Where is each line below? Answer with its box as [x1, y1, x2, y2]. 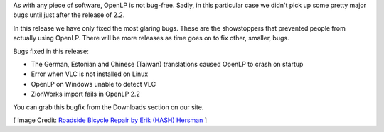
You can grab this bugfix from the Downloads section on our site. [13, 103, 204, 111]
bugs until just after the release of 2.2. [13, 11, 125, 19]
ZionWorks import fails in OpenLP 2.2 [31, 89, 140, 99]
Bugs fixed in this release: [13, 47, 89, 55]
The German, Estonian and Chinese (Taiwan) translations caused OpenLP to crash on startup [31, 60, 304, 68]
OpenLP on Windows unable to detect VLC [31, 79, 156, 88]
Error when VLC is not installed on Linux [31, 70, 149, 78]
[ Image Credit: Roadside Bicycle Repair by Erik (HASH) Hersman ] [13, 116, 208, 124]
